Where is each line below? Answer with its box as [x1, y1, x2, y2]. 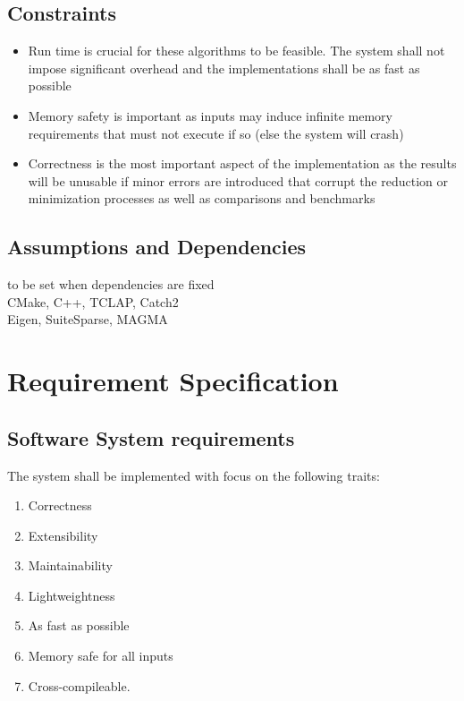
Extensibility [28, 526, 98, 544]
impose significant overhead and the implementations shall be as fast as [28, 58, 420, 77]
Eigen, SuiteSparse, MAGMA [7, 310, 168, 329]
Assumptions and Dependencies [7, 233, 307, 261]
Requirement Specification [7, 363, 339, 399]
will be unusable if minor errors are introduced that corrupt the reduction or [28, 171, 449, 190]
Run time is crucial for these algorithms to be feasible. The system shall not [28, 41, 445, 60]
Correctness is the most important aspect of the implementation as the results [28, 154, 457, 173]
